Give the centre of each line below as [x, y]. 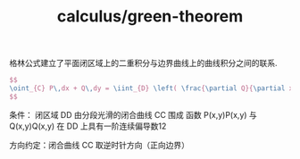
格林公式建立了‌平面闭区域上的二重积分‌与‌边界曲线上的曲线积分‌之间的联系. [144, 63]
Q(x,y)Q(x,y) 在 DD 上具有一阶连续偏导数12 [88, 126]
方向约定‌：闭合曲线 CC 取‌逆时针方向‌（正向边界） [100, 145]
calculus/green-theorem [150, 17]
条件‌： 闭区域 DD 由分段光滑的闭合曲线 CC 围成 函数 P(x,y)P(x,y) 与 [133, 114]
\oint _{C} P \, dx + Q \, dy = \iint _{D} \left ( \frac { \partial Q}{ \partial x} [153, 88]
